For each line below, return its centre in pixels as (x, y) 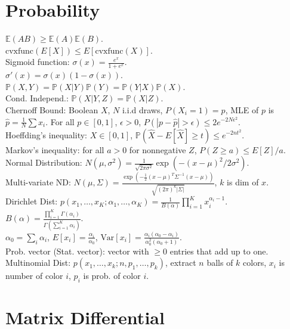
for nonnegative (158, 149)
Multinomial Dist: (38, 263)
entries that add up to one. (219, 251)
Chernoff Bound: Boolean (52, 109)
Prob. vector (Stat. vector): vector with (77, 251)
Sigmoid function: (38, 62)
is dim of (243, 182)
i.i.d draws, (142, 109)
